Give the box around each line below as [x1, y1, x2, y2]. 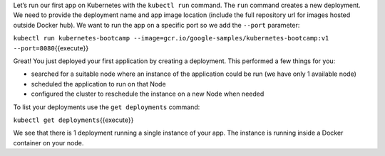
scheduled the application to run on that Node [31, 79, 167, 88]
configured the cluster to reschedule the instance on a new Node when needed [31, 89, 265, 99]
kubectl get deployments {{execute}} [13, 116, 134, 124]
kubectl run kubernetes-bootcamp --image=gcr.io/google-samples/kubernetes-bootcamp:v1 [13, 34, 329, 43]
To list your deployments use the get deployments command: [13, 103, 200, 111]
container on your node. [13, 138, 84, 147]
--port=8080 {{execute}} [13, 43, 89, 52]
